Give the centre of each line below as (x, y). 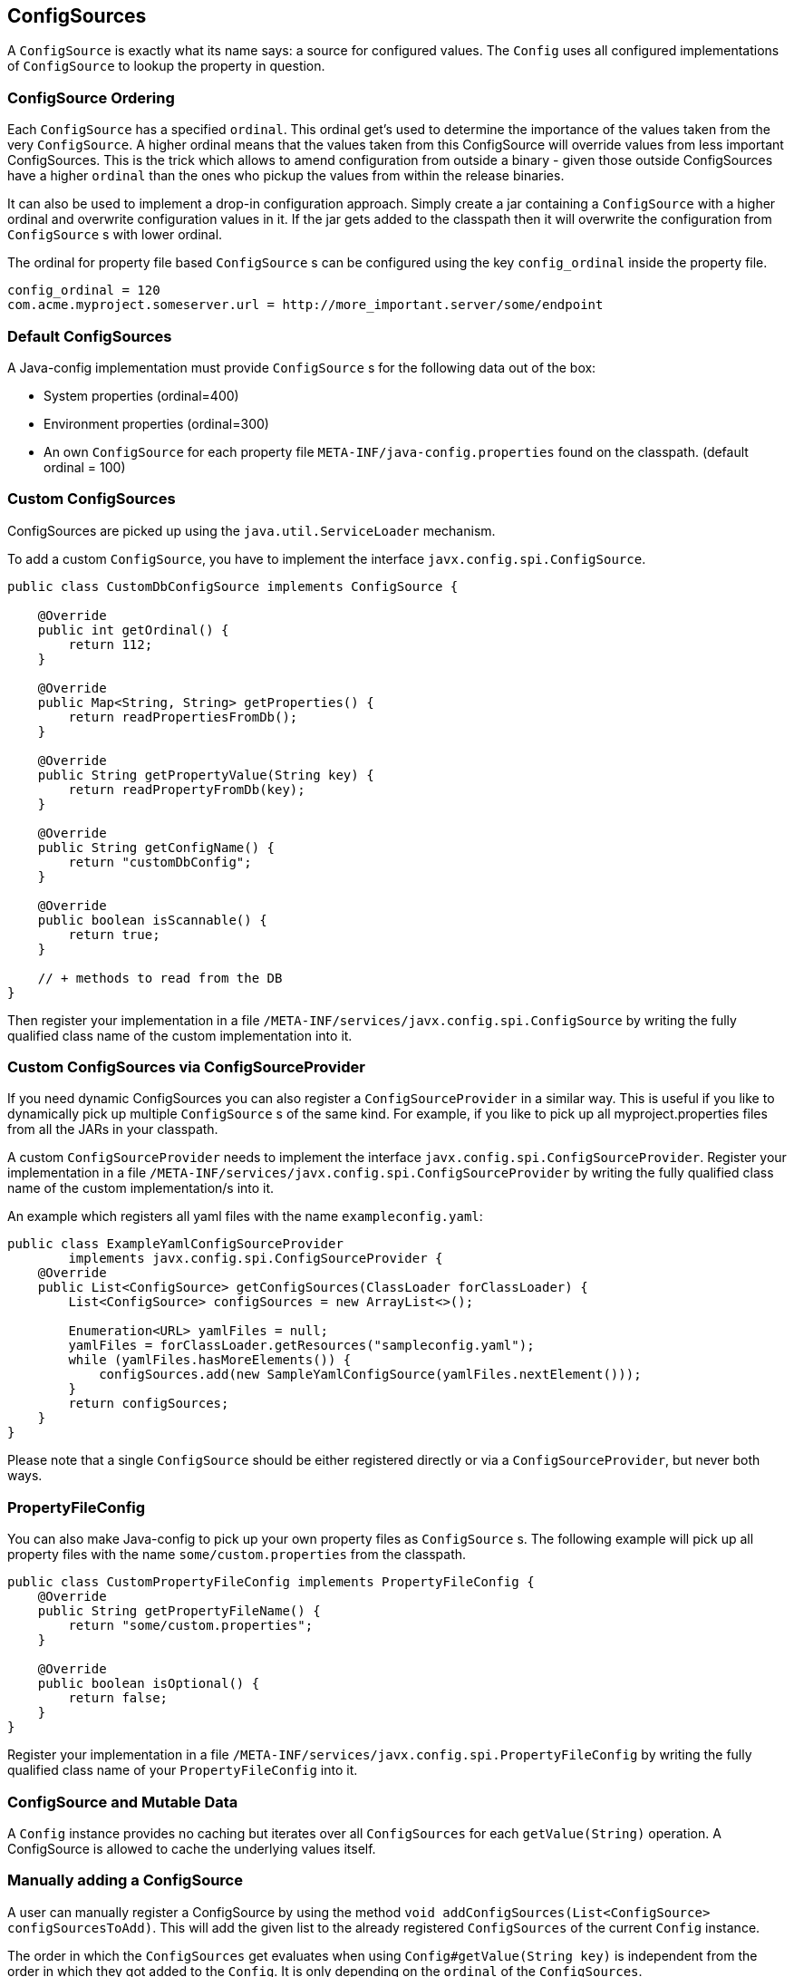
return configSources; (149, 1404)
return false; (118, 1698)
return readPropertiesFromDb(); (183, 717)
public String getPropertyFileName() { (179, 1611)
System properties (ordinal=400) (141, 395)
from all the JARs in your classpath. (113, 1129)
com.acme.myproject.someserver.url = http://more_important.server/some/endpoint (305, 305)
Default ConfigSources (90, 336)
